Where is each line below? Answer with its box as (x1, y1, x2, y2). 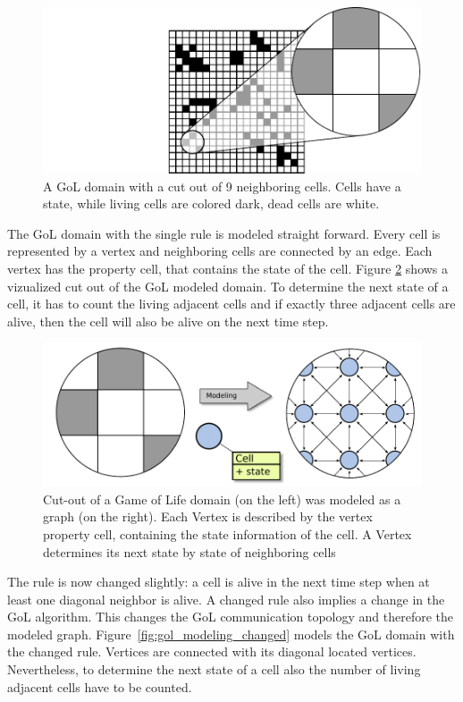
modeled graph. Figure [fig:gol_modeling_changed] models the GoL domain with (7, 624, 455, 643)
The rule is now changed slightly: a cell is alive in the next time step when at (7, 572, 430, 591)
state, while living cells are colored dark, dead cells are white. (43, 194, 380, 213)
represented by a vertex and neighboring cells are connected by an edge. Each (7, 241, 433, 260)
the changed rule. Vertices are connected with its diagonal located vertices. (7, 642, 417, 661)
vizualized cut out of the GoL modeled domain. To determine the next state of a (7, 276, 449, 295)
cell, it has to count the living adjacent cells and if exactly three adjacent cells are (7, 294, 456, 313)
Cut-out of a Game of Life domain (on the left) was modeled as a (43, 489, 401, 508)
